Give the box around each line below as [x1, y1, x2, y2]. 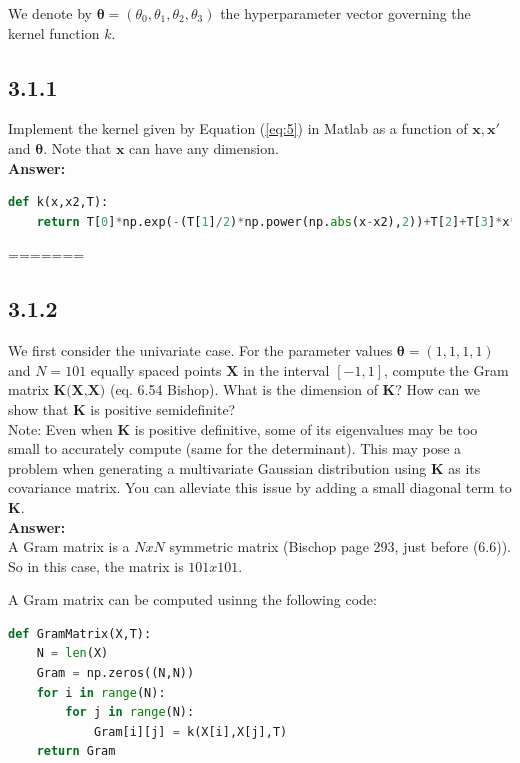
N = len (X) [36, 646, 109, 661]
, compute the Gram [383, 359, 509, 380]
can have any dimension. [129, 137, 279, 158]
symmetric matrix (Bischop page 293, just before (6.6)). [169, 536, 512, 557]
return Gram [36, 744, 116, 759]
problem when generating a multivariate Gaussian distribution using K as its [8, 457, 481, 478]
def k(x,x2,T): [8, 195, 109, 210]
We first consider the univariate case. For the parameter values [8, 340, 393, 361]
